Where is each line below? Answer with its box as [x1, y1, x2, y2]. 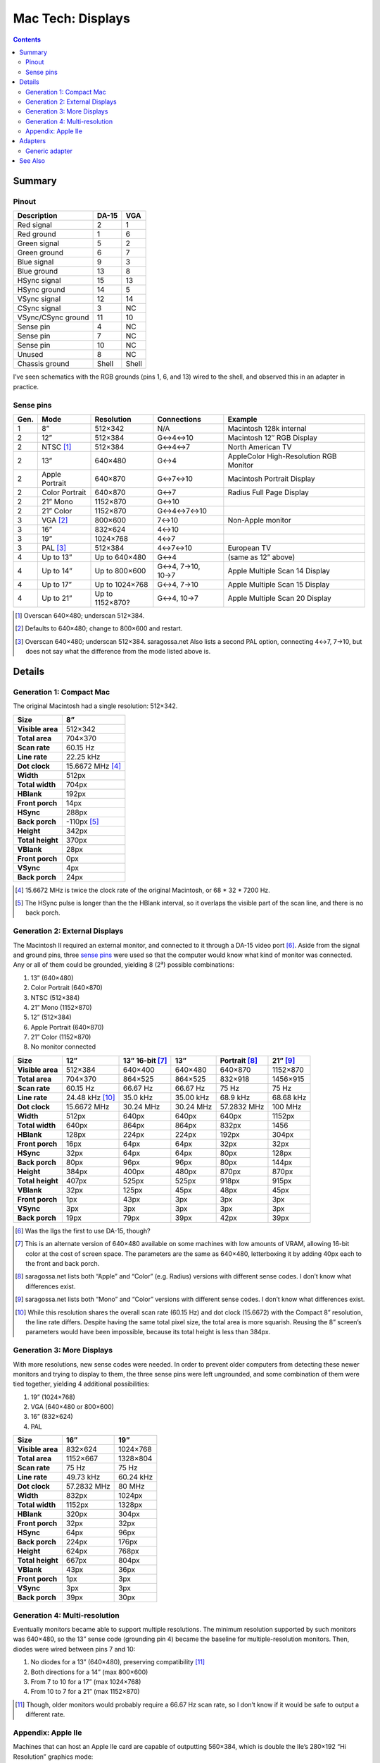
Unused [17, 350, 44, 360]
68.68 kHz [272, 1092, 307, 1102]
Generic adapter [25, 147, 73, 155]
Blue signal [17, 257, 54, 267]
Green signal [17, 238, 60, 248]
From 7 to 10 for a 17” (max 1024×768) [30, 1677, 141, 1685]
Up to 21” [42, 593, 72, 603]
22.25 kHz [65, 752, 101, 762]
